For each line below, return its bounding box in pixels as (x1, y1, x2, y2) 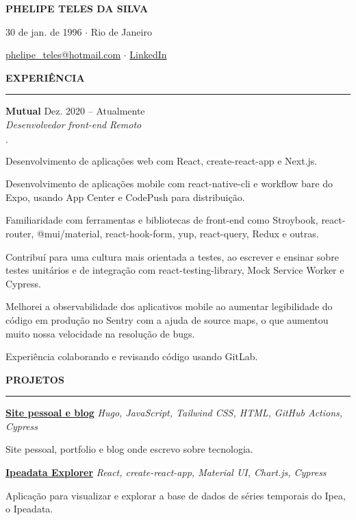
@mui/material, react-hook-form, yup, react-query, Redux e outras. (36, 226, 319, 240)
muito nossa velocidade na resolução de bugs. (5, 326, 195, 340)
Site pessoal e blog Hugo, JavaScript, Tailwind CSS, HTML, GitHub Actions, (5, 405, 343, 420)
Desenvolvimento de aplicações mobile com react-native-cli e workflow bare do (5, 176, 333, 191)
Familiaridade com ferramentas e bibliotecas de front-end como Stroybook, (5, 213, 318, 227)
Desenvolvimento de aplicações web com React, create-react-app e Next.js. (5, 153, 318, 167)
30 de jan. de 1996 (5, 24, 82, 38)
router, (5, 226, 34, 240)
